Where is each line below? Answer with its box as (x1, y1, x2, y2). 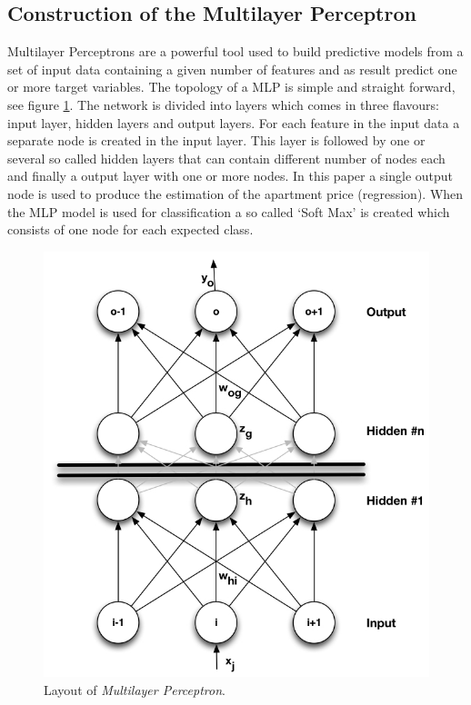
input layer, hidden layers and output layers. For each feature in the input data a (7, 113, 460, 132)
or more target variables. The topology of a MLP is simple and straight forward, (7, 77, 456, 96)
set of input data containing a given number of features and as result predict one (7, 59, 457, 78)
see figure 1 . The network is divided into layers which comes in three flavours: (7, 94, 439, 114)
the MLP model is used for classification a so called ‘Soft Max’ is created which (7, 202, 450, 221)
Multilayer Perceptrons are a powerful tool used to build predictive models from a (7, 42, 464, 61)
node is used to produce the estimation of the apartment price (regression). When (7, 184, 464, 203)
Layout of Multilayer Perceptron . (44, 680, 225, 699)
